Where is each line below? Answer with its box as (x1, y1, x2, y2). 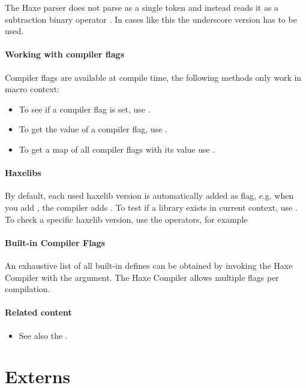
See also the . (19, 329, 68, 341)
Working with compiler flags (5, 48, 125, 60)
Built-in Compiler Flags (5, 236, 105, 248)
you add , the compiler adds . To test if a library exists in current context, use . (5, 201, 298, 213)
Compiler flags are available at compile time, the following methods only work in (5, 71, 302, 83)
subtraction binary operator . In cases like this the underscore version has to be (5, 13, 297, 25)
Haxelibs (5, 166, 41, 179)
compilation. (5, 283, 50, 295)
